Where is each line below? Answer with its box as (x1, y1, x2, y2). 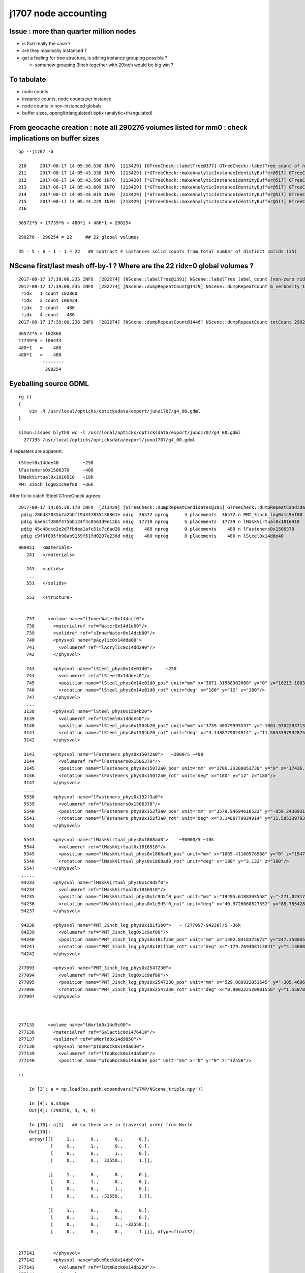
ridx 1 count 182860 (21, 290, 78, 296)
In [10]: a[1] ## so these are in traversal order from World (28, 1122, 193, 1127)
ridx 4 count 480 (21, 312, 75, 318)
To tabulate (9, 75, 46, 84)
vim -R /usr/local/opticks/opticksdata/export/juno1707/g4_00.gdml (28, 408, 201, 414)
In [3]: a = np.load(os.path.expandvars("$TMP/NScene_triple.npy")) (28, 1086, 203, 1092)
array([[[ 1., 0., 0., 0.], (28, 1136, 150, 1142)
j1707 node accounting (9, 8, 107, 19)
